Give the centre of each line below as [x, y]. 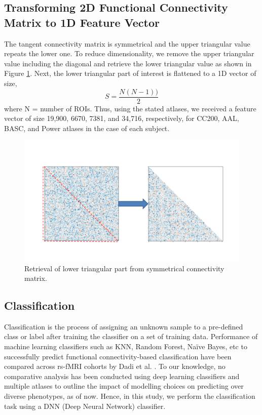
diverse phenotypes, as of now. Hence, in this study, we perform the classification [130, 396]
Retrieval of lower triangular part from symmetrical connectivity [124, 268]
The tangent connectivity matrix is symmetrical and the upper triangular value [127, 43]
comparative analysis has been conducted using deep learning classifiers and [122, 376]
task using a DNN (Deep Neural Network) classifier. [85, 406]
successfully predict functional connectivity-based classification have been [118, 356]
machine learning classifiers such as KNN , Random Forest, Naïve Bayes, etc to [126, 346]
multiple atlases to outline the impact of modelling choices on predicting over [124, 386]
